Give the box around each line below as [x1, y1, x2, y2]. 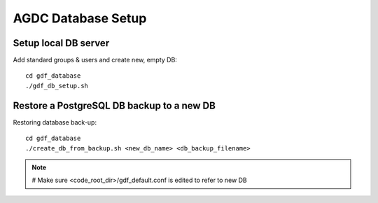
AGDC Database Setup [13, 10, 147, 26]
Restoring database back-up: [13, 118, 97, 126]
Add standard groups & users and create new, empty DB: [13, 56, 178, 64]
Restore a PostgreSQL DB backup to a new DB [13, 99, 216, 111]
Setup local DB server [13, 37, 110, 49]
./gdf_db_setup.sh [25, 81, 89, 90]
